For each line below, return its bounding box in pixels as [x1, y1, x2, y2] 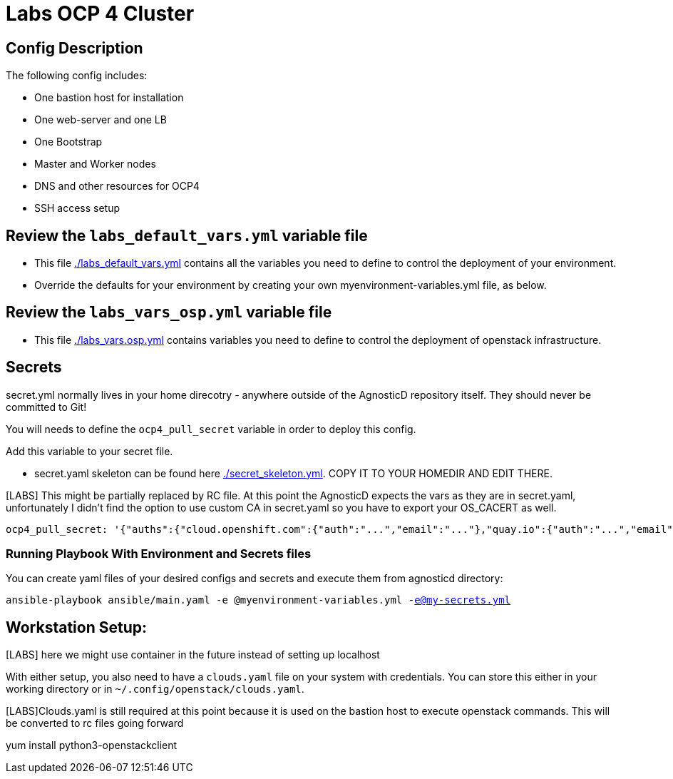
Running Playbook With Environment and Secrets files [6, 546, 312, 561]
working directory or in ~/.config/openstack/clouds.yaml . [6, 683, 304, 696]
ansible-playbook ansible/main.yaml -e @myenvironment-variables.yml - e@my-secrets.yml [6, 594, 511, 606]
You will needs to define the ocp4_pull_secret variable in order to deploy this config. [6, 422, 416, 435]
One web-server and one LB [34, 113, 167, 126]
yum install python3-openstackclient [6, 739, 178, 752]
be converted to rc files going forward [6, 717, 184, 730]
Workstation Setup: [6, 618, 148, 636]
